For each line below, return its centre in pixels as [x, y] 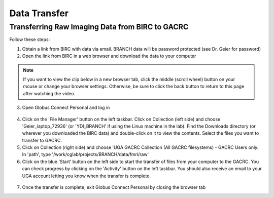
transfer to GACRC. [42, 140]
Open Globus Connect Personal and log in [66, 108]
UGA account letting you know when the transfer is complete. [86, 176]
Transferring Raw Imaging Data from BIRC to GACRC [99, 27]
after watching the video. [49, 93]
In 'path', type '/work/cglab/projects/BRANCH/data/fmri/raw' [85, 154]
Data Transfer [39, 13]
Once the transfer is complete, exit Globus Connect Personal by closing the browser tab [114, 187]
